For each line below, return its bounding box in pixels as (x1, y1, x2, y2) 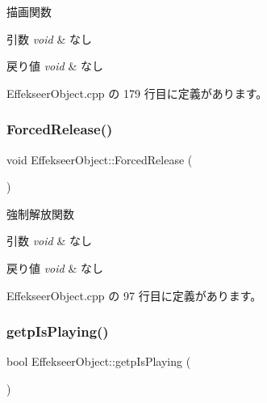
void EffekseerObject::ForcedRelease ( (6, 151, 193, 168)
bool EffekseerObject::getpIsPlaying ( (6, 353, 191, 370)
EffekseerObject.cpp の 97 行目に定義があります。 (6, 286, 262, 303)
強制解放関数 (6, 205, 74, 222)
